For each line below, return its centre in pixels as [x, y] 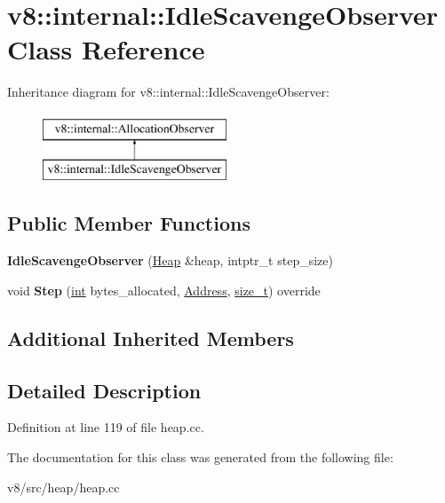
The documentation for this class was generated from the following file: [200, 457]
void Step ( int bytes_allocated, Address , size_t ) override [164, 290]
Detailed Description [104, 390]
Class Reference [106, 49]
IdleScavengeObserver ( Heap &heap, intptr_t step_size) [170, 260]
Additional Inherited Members [151, 338]
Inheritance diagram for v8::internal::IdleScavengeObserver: [168, 92]
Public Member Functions [129, 223]
